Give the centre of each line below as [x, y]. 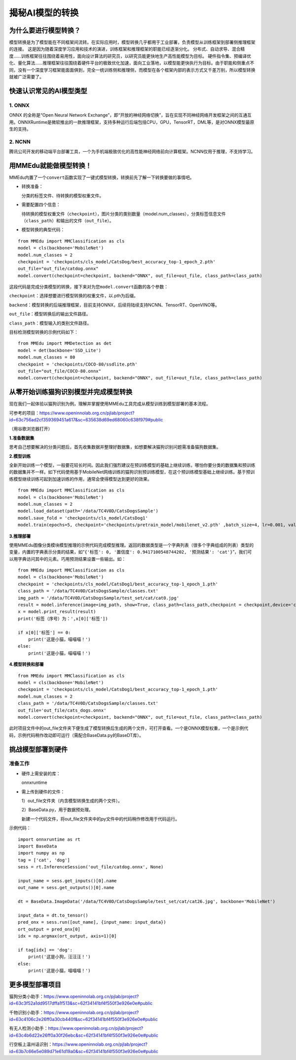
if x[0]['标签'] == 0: [44, 632]
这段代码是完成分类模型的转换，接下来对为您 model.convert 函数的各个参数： [89, 287]
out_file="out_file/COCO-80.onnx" [59, 371]
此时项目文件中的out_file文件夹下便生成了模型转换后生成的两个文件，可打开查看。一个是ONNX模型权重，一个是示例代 [129, 728]
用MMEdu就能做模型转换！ [51, 165]
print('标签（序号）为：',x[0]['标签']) [63, 618]
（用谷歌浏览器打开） [31, 429]
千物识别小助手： [26, 1012]
